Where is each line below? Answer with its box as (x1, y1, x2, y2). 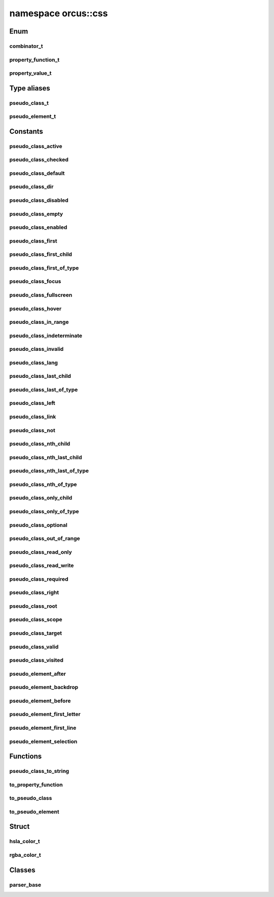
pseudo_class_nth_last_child (9, 454, 82, 461)
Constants (9, 127, 43, 136)
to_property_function (9, 781, 63, 788)
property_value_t (9, 70, 52, 77)
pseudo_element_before (9, 697, 71, 704)
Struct (9, 822, 30, 831)
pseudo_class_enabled (9, 224, 67, 231)
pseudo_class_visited (9, 656, 63, 664)
